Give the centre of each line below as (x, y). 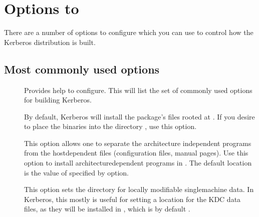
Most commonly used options (82, 69)
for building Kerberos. (58, 100)
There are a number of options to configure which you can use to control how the (129, 32)
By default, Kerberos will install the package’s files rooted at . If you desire (140, 116)
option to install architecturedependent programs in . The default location (138, 163)
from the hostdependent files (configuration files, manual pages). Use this (136, 153)
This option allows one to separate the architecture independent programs (138, 143)
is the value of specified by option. (76, 172)
